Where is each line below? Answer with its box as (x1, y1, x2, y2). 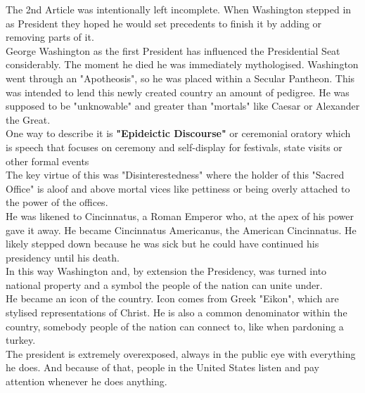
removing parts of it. (6, 30, 94, 44)
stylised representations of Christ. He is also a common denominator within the (6, 305, 347, 320)
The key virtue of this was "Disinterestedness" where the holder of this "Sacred (6, 167, 345, 182)
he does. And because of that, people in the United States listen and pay (6, 360, 319, 375)
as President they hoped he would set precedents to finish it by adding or (6, 15, 322, 30)
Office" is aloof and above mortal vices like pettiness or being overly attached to (6, 181, 350, 195)
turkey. (6, 333, 36, 347)
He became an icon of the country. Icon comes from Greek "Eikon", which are (6, 291, 339, 306)
